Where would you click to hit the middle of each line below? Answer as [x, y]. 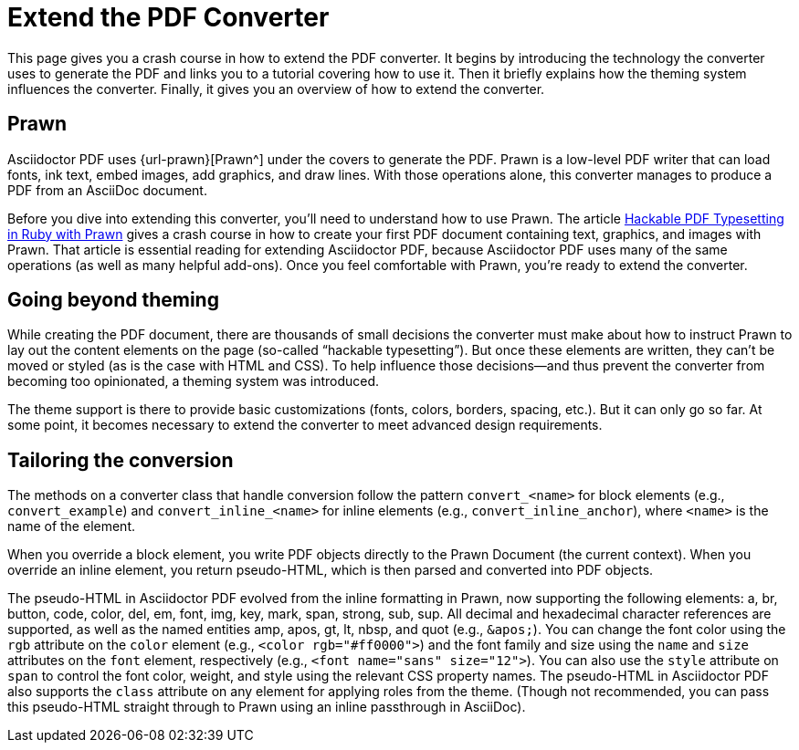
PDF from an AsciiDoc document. [107, 190]
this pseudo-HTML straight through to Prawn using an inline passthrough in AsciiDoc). [267, 707]
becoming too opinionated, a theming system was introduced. [194, 381]
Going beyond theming [113, 300]
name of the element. [71, 526]
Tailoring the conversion [121, 460]
